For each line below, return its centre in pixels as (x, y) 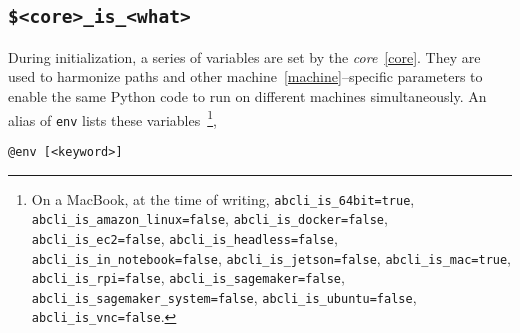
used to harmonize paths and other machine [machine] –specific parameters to (245, 76)
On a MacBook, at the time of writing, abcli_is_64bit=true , (223, 198)
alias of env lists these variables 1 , (112, 118)
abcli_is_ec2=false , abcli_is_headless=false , (184, 237)
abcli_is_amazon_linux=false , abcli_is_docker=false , (209, 218)
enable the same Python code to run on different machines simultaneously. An (247, 95)
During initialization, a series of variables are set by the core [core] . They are (244, 56)
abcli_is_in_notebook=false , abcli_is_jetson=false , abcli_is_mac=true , (271, 257)
